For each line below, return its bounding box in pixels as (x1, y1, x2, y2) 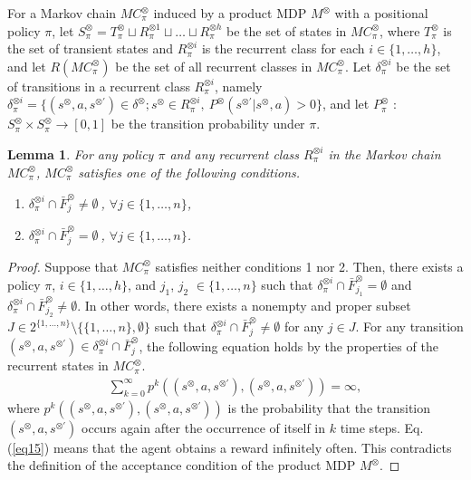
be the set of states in (226, 21, 347, 40)
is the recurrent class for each (201, 39, 365, 58)
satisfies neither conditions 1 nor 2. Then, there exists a (155, 256, 464, 275)
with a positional (334, 4, 428, 22)
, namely (215, 76, 263, 95)
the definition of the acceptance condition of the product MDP (7, 456, 356, 475)
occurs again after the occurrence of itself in (82, 418, 326, 437)
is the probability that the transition (227, 398, 431, 417)
